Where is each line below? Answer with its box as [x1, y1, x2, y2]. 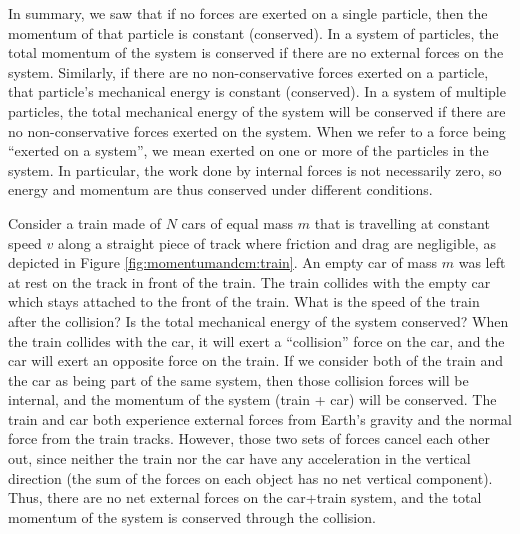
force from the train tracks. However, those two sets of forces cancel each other [8, 428, 491, 449]
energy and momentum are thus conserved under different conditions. [8, 179, 433, 200]
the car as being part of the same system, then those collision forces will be [8, 369, 469, 390]
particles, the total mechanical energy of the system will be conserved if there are [8, 100, 506, 121]
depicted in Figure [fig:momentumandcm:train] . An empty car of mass [8, 252, 438, 273]
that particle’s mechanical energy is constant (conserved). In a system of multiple [8, 81, 506, 102]
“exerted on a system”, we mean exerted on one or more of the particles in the [8, 140, 489, 161]
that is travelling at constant [314, 212, 490, 233]
